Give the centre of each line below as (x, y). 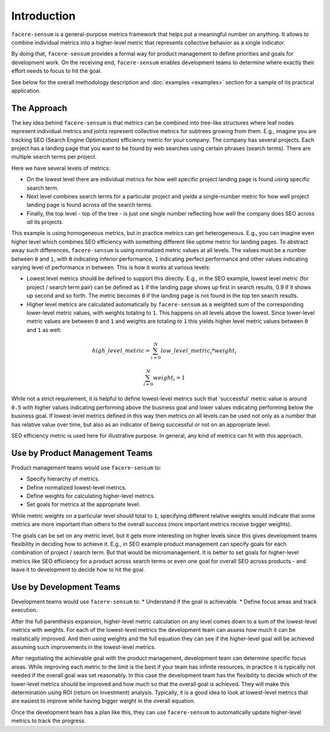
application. (26, 90)
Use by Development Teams (66, 587)
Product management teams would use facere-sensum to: (86, 468)
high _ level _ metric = (121, 350)
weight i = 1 (169, 379)
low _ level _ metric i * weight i (198, 351)
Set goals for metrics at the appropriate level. (83, 504)
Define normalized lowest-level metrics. (77, 487)
